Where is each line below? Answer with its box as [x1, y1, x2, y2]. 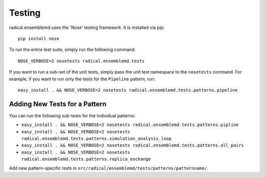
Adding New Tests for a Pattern [9, 100, 106, 108]
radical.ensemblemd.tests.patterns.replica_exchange [21, 156, 151, 162]
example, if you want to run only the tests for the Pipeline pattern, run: [9, 76, 156, 82]
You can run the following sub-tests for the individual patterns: [9, 113, 136, 119]
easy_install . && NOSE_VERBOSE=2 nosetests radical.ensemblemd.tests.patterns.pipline [21, 122, 239, 127]
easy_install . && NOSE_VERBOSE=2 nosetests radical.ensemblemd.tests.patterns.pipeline [18, 87, 238, 93]
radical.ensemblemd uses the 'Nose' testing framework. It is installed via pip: [9, 25, 165, 30]
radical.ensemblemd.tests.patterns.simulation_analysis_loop [21, 135, 172, 141]
